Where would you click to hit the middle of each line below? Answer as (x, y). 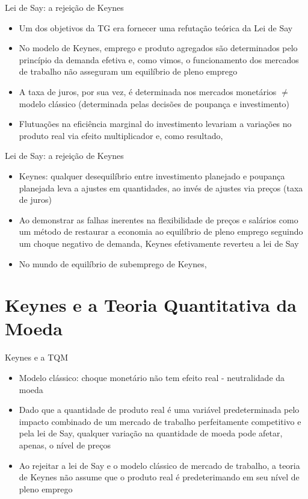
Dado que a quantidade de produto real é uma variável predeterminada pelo (159, 410)
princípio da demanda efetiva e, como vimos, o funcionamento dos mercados (159, 59)
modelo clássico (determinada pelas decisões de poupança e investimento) (154, 103)
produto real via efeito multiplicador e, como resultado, (121, 135)
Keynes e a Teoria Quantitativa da (151, 305)
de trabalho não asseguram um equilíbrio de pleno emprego (128, 71)
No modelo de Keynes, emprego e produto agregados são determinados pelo (158, 48)
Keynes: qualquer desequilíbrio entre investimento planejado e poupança (152, 175)
